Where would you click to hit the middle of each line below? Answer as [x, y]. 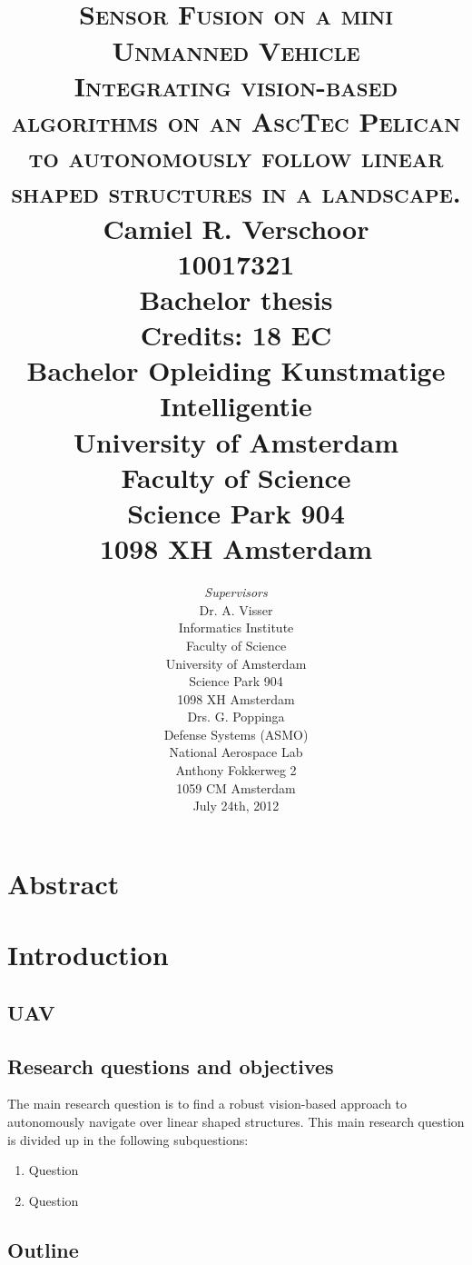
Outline [43, 1249]
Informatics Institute [236, 628]
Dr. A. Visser [236, 609]
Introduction [88, 955]
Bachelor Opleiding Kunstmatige [236, 370]
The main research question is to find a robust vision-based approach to [207, 1104]
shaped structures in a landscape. [236, 192]
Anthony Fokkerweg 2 [236, 770]
